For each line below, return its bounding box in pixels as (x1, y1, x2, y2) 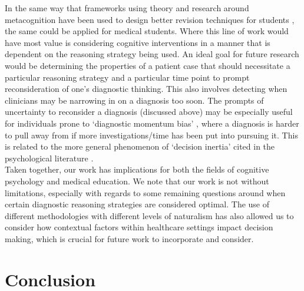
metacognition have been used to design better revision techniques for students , (5, 13, 295, 25)
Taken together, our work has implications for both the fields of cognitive (5, 163, 269, 176)
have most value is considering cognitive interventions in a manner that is (5, 36, 270, 48)
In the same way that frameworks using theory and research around (5, 2, 249, 14)
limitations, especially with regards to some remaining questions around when (5, 186, 286, 199)
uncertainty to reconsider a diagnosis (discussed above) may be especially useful (5, 105, 293, 118)
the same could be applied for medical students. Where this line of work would (5, 25, 289, 37)
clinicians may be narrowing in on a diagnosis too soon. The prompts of (5, 94, 264, 106)
